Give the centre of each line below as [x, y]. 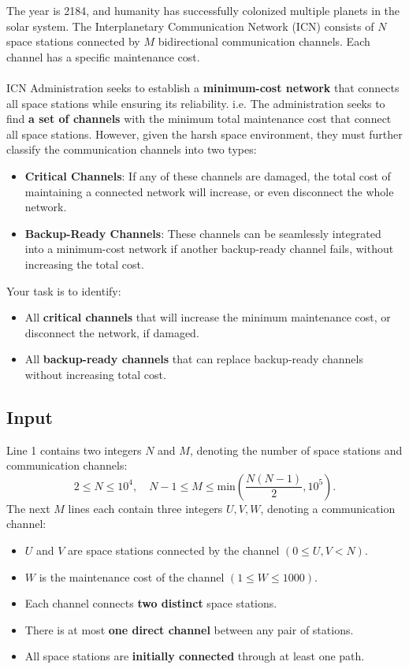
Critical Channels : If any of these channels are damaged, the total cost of [208, 175]
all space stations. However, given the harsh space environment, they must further [204, 134]
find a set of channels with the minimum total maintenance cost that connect [199, 119]
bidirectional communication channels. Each [264, 41]
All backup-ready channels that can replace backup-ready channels [194, 359]
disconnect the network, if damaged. [112, 332]
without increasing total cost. [95, 374]
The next [28, 508]
